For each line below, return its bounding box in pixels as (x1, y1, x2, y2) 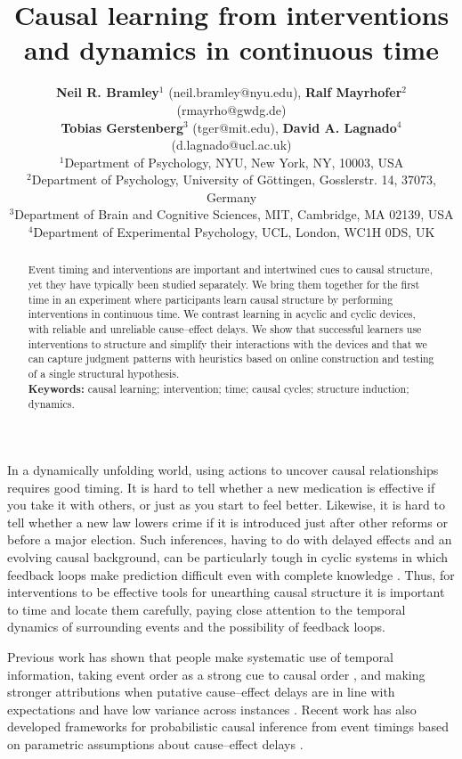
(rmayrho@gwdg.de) (176, 100, 287, 118)
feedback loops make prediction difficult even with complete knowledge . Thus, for (7, 565, 455, 584)
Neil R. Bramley (56, 83, 159, 102)
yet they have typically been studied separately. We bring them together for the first (28, 277, 420, 292)
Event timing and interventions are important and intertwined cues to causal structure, (28, 262, 433, 277)
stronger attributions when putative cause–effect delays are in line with (7, 682, 395, 701)
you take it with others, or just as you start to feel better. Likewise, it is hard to (7, 495, 445, 514)
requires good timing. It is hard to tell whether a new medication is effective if (7, 477, 435, 496)
